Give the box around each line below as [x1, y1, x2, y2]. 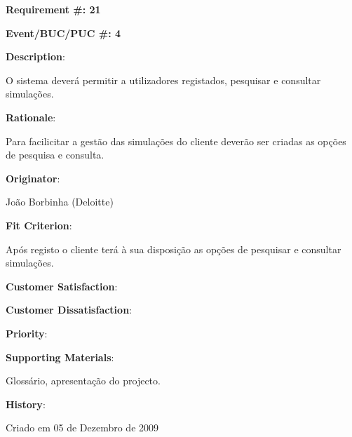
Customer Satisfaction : [6, 278, 118, 293]
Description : [6, 49, 65, 64]
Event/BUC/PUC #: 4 [6, 25, 121, 40]
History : [6, 396, 46, 411]
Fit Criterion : [6, 217, 72, 232]
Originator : [6, 170, 60, 185]
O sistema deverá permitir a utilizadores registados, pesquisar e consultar [6, 72, 321, 87]
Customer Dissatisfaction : [6, 302, 132, 317]
